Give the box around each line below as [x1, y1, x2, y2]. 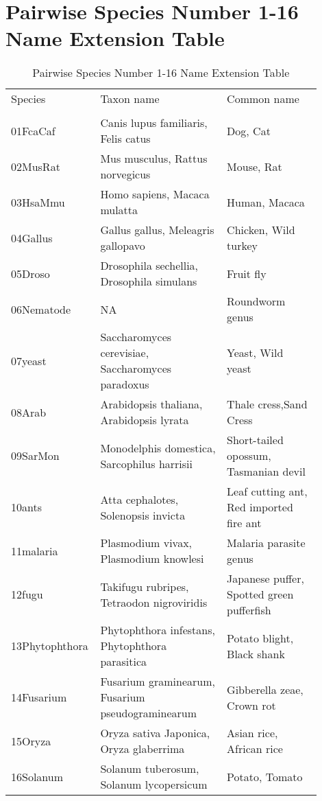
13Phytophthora [11, 638, 88, 654]
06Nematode [11, 301, 71, 317]
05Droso [11, 265, 50, 281]
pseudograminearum [100, 705, 197, 721]
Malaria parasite [227, 535, 306, 551]
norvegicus [100, 166, 151, 183]
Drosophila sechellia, [100, 257, 199, 274]
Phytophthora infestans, [100, 622, 215, 638]
